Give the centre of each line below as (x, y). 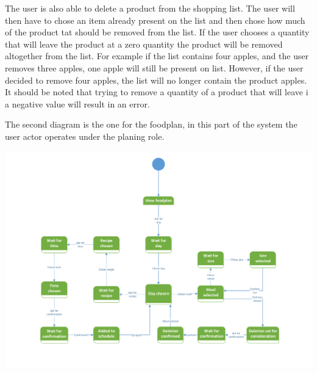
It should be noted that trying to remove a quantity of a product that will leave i (157, 92)
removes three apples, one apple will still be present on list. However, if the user (154, 67)
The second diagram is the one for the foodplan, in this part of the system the (151, 124)
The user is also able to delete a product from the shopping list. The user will (150, 8)
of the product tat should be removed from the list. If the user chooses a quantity (157, 32)
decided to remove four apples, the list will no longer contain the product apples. (156, 80)
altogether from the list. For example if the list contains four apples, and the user (157, 56)
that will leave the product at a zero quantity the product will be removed (144, 44)
